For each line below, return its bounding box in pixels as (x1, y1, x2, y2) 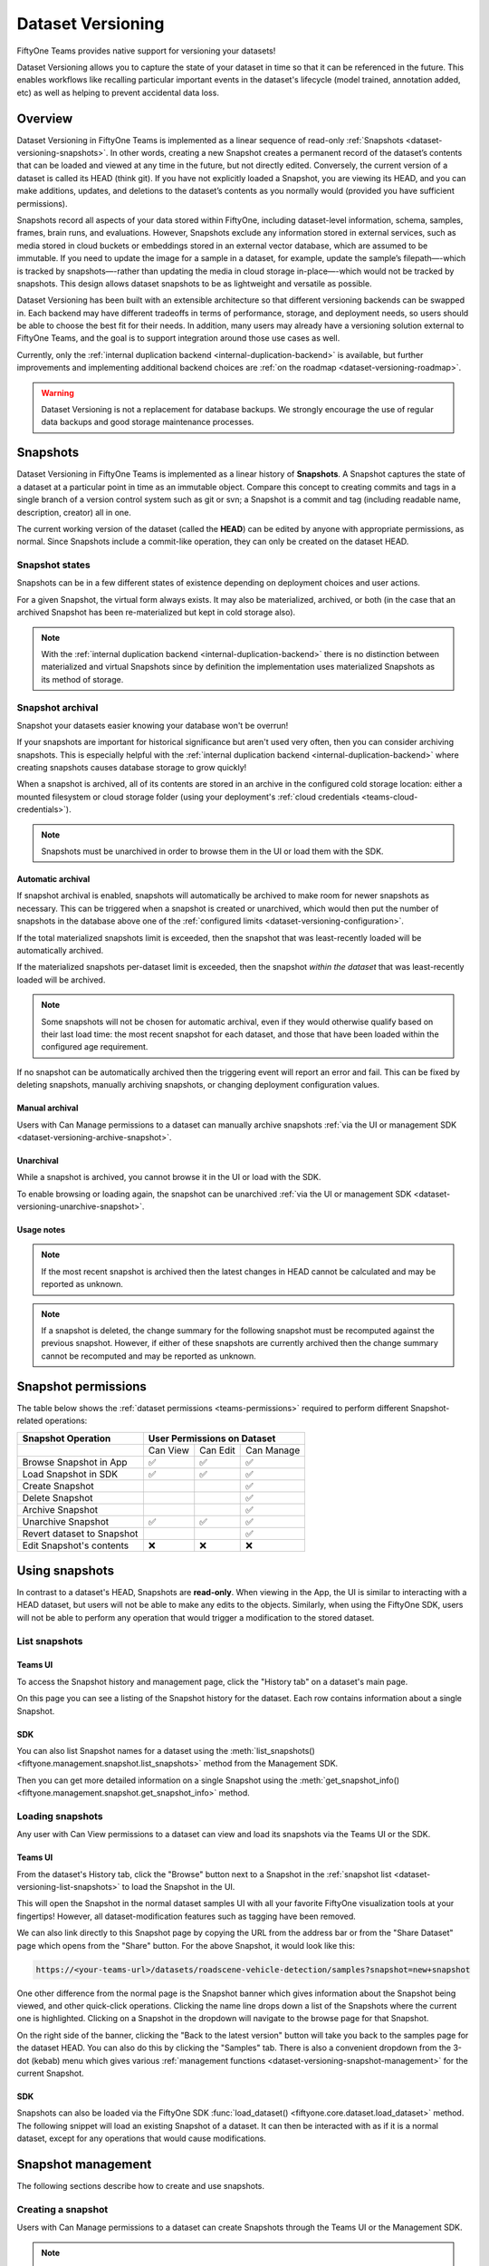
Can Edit (199, 1444, 235, 1457)
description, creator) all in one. (16, 507, 131, 518)
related (16, 1415, 43, 1427)
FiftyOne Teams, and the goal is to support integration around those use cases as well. (16, 333, 340, 344)
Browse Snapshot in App (22, 1456, 128, 1468)
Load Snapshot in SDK (22, 1467, 118, 1480)
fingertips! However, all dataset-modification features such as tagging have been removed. (16, 1911, 357, 1922)
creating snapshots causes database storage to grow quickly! (16, 762, 247, 773)
